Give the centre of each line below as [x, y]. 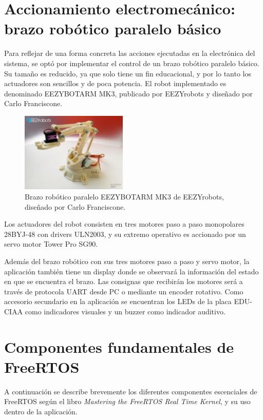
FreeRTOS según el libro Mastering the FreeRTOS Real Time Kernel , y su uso [127, 401]
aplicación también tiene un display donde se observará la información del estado [131, 271]
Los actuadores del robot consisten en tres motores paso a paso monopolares [124, 224]
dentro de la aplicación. [41, 412]
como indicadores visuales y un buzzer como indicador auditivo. [125, 311]
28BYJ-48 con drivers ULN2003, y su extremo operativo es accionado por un [125, 234]
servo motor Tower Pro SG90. [51, 244]
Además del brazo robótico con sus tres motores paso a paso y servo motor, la [127, 261]
